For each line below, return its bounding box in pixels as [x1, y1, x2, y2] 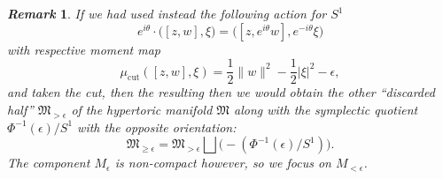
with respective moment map [7, 40, 160, 58]
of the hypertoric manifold [71, 100, 213, 118]
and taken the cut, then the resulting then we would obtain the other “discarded [7, 83, 435, 101]
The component [7, 153, 90, 172]
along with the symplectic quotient [234, 100, 418, 118]
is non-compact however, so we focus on [114, 153, 331, 172]
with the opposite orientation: [77, 117, 237, 136]
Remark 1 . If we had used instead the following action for [7, 4, 327, 22]
